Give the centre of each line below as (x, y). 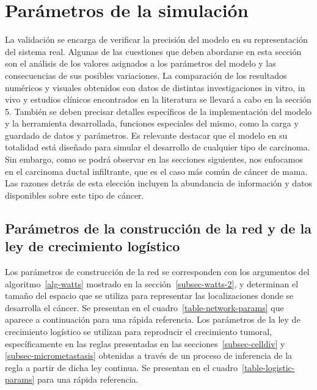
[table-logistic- (268, 367)
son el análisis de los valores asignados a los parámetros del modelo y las (140, 63)
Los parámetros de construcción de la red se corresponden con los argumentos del (157, 272)
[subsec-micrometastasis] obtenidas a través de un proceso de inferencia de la (149, 355)
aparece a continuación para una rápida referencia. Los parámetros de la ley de (153, 319)
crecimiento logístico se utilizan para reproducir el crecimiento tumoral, (139, 331)
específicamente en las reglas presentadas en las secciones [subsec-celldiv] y (145, 343)
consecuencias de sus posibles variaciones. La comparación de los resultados (146, 75)
